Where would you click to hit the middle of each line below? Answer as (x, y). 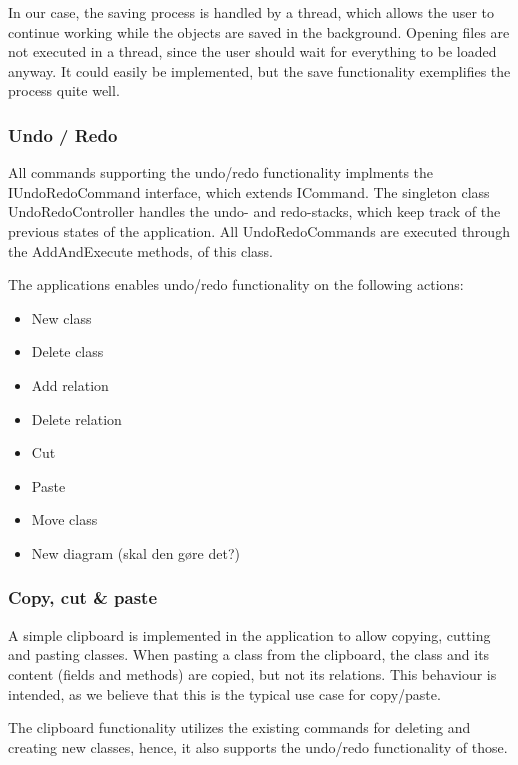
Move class (64, 519)
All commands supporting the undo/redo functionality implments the (221, 172)
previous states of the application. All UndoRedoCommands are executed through (259, 230)
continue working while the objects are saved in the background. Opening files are (259, 31)
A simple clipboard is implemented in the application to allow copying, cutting (249, 634)
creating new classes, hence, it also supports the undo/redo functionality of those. (258, 746)
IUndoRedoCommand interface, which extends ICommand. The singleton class (249, 191)
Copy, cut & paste (83, 597)
